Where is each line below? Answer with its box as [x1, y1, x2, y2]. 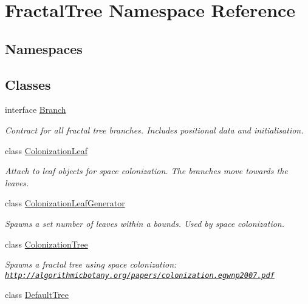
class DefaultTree [5, 288, 69, 301]
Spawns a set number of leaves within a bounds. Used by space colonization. [5, 217, 285, 229]
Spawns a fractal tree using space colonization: [5, 258, 177, 271]
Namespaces [5, 39, 83, 58]
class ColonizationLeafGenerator [5, 197, 125, 209]
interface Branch [5, 103, 66, 116]
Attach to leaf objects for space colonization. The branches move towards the [5, 164, 288, 177]
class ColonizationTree [5, 237, 88, 250]
